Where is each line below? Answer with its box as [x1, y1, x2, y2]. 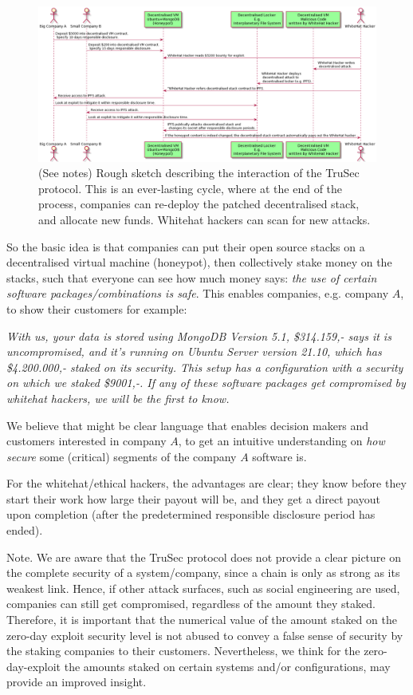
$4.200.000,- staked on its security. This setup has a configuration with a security [6, 358, 403, 375]
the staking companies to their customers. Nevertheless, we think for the [6, 642, 360, 659]
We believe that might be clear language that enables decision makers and [6, 417, 369, 433]
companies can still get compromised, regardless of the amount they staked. [6, 595, 376, 612]
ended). [6, 522, 43, 539]
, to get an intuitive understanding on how [178, 432, 385, 449]
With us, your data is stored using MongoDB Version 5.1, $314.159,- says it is [6, 327, 391, 344]
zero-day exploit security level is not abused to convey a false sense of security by [6, 626, 403, 643]
